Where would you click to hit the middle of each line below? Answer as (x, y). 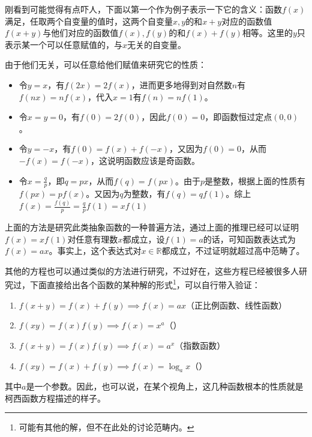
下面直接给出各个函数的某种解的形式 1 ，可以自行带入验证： (145, 284)
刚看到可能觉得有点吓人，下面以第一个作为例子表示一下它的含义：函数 (143, 9)
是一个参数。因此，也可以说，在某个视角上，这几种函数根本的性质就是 (165, 386)
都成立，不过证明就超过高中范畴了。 (233, 251)
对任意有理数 (93, 239)
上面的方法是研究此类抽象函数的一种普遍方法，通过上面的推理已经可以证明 (152, 227)
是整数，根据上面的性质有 (255, 180)
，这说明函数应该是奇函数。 (145, 160)
